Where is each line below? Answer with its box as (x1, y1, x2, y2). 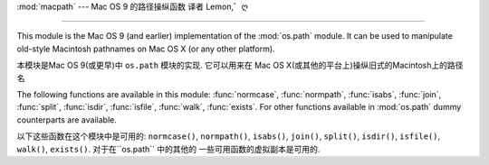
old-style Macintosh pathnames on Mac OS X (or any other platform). (16, 43, 275, 54)
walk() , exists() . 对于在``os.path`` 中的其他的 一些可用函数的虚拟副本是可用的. (16, 143, 321, 154)
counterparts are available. (16, 114, 117, 125)
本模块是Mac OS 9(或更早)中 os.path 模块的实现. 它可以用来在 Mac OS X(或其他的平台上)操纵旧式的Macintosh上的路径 (16, 60, 464, 71)
